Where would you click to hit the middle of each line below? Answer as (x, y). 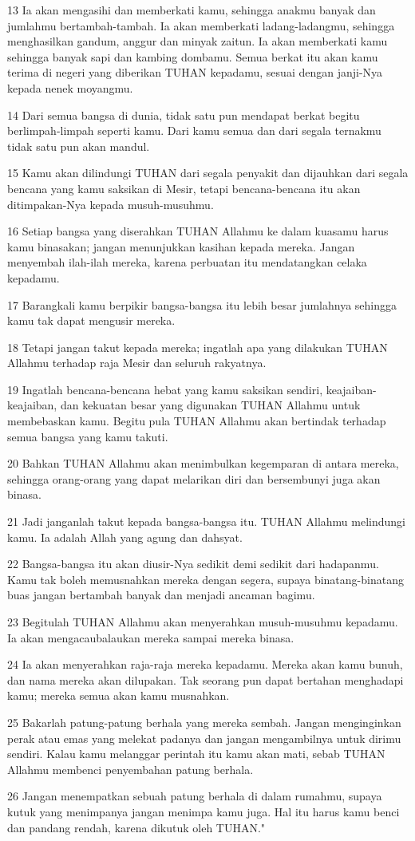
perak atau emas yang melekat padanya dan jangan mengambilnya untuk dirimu (204, 738)
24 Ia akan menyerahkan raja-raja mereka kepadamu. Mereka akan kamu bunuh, (205, 664)
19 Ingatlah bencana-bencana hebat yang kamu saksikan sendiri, (165, 389)
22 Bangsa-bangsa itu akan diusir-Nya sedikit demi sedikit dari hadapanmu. (193, 564)
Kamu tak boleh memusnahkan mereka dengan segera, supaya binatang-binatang (206, 579)
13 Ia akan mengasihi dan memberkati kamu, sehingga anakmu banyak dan (192, 10)
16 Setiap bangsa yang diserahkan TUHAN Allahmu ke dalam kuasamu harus (198, 231)
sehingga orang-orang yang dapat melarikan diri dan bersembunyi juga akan (194, 478)
